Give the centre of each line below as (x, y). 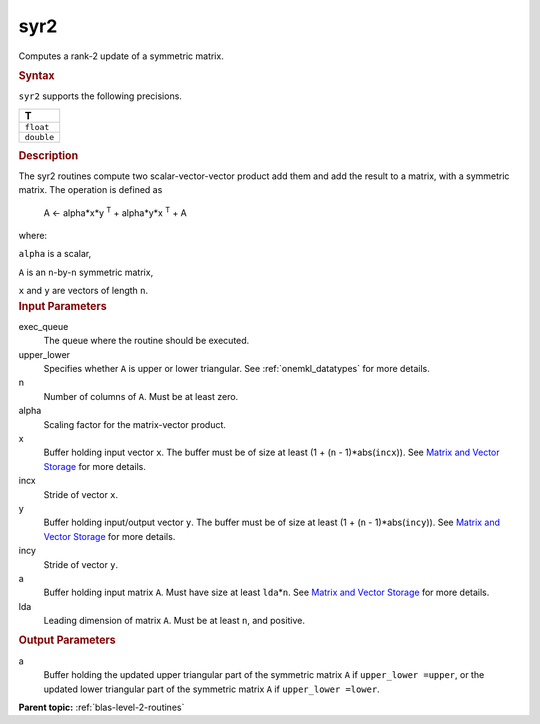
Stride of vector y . (81, 564)
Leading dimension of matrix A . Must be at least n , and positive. (174, 621)
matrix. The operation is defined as (90, 190)
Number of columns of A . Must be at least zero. (141, 396)
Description (48, 155)
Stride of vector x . (81, 494)
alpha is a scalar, (55, 254)
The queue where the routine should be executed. (146, 341)
